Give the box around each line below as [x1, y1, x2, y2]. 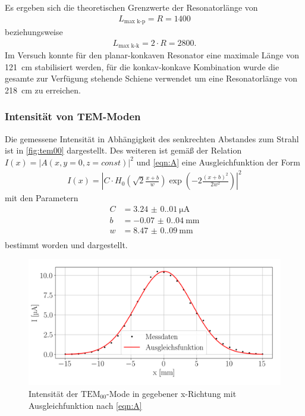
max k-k [118, 43, 140, 49]
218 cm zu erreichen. [5, 83, 81, 96]
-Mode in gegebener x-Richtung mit [106, 387, 237, 399]
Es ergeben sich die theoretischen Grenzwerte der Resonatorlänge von [5, 1, 258, 13]
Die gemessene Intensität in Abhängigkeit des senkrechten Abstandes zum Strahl [5, 132, 299, 145]
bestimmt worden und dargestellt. [5, 238, 128, 251]
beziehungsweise [5, 26, 63, 38]
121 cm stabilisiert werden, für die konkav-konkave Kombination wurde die [5, 60, 279, 73]
